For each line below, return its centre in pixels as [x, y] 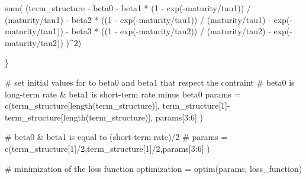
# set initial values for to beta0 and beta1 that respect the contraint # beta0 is [150, 82]
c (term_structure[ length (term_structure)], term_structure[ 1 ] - [117, 105]
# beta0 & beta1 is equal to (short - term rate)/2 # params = [116, 137]
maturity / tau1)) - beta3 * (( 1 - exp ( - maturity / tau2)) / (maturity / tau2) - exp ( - [149, 31]
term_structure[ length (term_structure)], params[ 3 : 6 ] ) [104, 117]
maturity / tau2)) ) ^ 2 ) [43, 42]
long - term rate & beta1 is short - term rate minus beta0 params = [123, 94]
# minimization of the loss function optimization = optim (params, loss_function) [154, 168]
